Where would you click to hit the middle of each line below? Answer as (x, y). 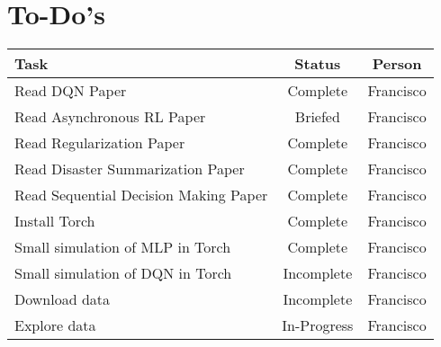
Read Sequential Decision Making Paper (141, 195)
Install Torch (55, 221)
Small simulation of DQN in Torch (123, 273)
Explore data (55, 325)
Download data (63, 299)
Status (318, 64)
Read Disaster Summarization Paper (130, 169)
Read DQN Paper (71, 91)
